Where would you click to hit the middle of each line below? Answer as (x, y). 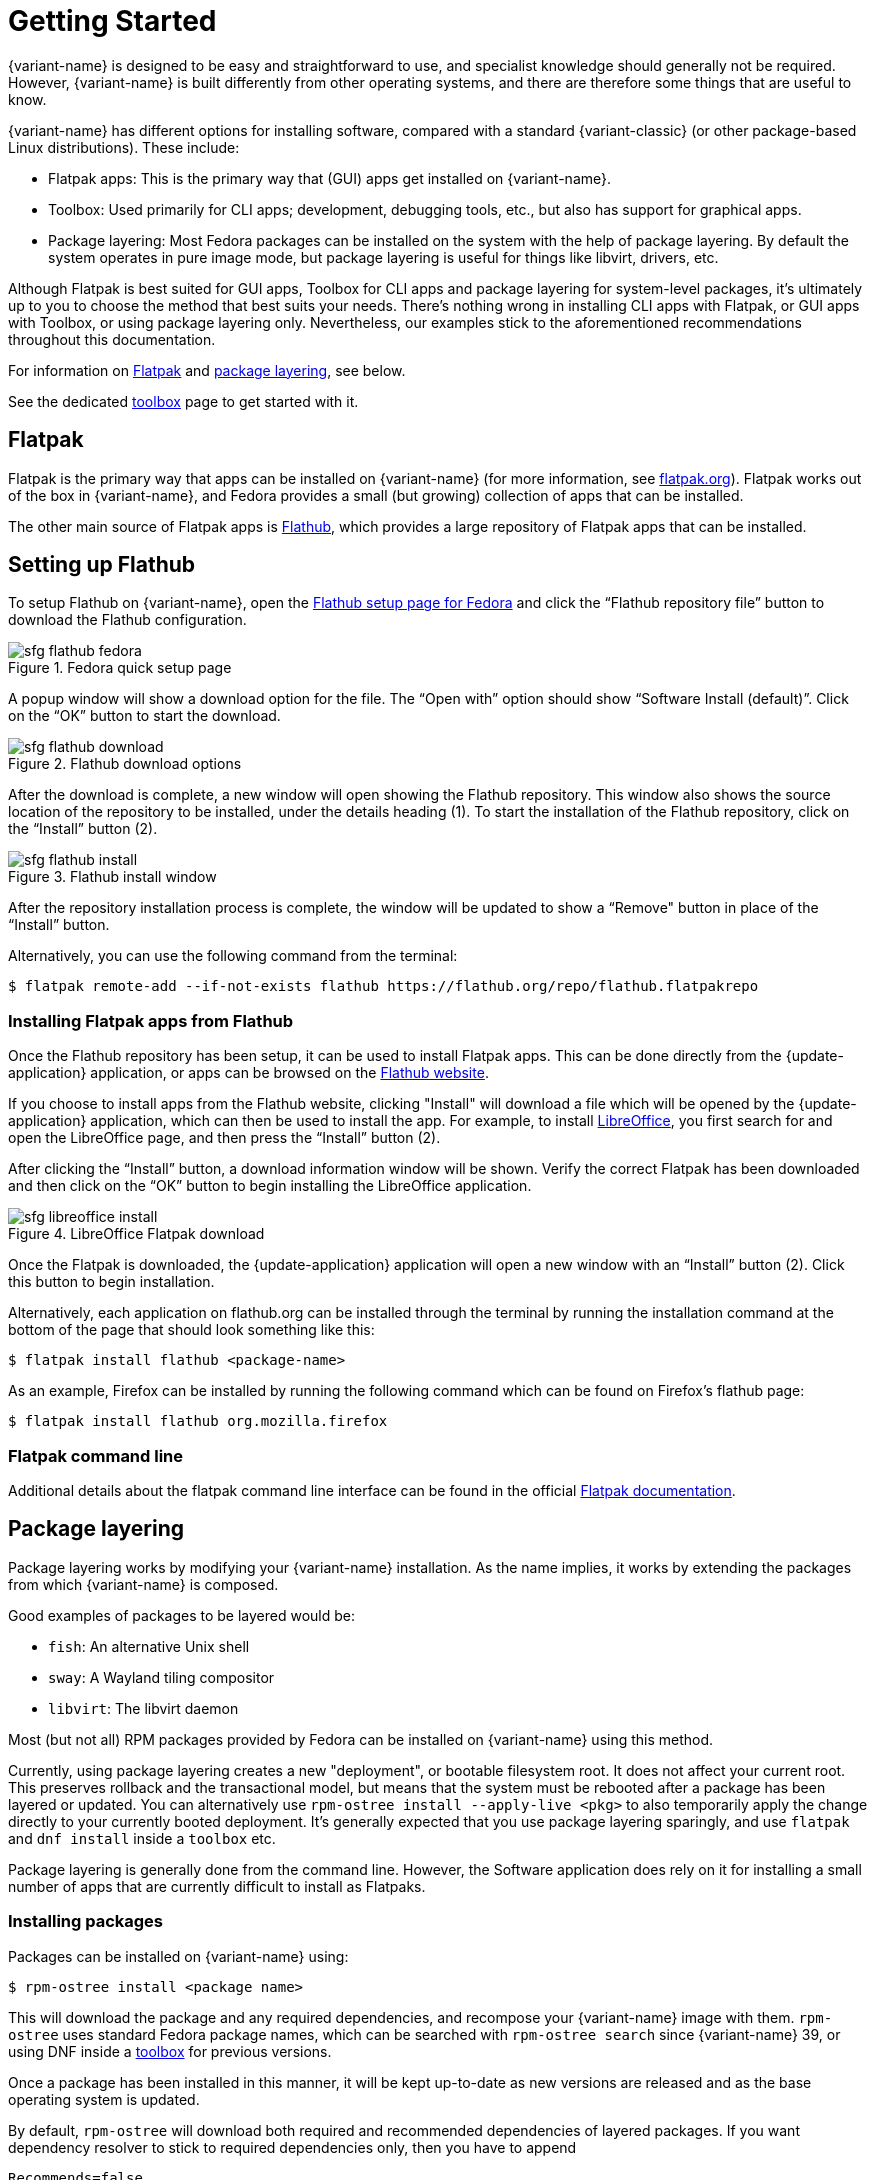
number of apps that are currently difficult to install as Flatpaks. (217, 1886)
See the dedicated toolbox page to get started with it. (183, 401)
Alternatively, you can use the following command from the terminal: (233, 956)
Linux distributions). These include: (124, 147)
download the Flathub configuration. (127, 620)
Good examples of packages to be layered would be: (182, 1615)
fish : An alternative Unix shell (149, 1646)
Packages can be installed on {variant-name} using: (178, 1956)
